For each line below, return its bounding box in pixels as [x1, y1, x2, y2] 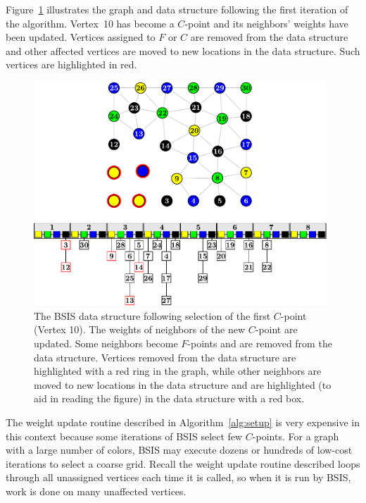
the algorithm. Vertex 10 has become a [6, 15, 175, 30]
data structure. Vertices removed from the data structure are [34, 349, 296, 364]
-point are [255, 322, 298, 337]
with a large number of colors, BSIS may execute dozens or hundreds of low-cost [6, 442, 353, 457]
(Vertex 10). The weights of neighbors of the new [34, 322, 246, 337]
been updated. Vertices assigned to [6, 30, 156, 44]
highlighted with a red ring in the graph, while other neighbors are [34, 364, 322, 378]
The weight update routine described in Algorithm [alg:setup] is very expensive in [6, 415, 360, 430]
